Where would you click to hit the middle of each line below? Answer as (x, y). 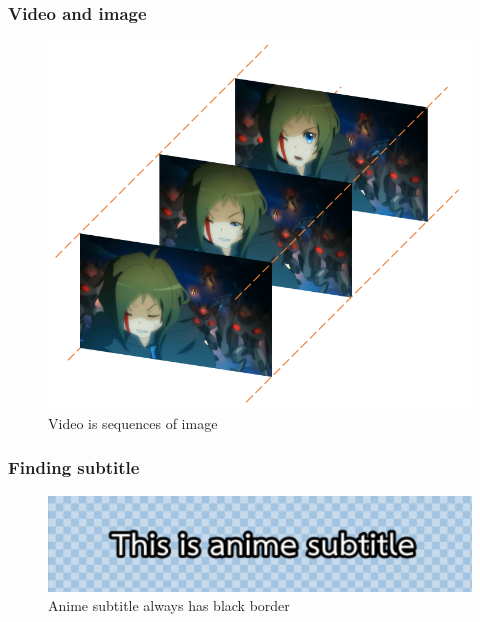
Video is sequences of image (133, 422)
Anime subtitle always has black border (169, 605)
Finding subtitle (74, 467)
